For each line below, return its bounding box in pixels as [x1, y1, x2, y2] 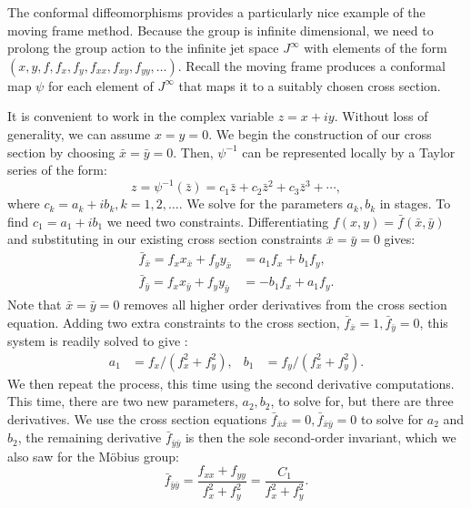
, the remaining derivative [17, 428, 162, 447]
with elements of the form [304, 38, 447, 57]
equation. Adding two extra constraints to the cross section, [7, 312, 340, 331]
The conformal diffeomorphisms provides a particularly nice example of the [7, 3, 426, 21]
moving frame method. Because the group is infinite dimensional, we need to [7, 20, 434, 39]
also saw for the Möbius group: [7, 446, 179, 465]
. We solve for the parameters [178, 194, 343, 213]
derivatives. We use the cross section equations [7, 409, 267, 428]
